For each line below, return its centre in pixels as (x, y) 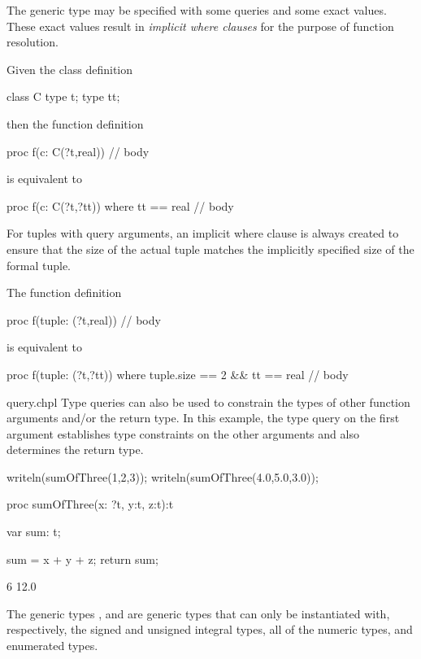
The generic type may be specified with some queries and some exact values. (197, 10)
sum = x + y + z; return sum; (82, 559)
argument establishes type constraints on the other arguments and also (183, 433)
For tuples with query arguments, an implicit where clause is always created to (203, 233)
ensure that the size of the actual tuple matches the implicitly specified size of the (210, 249)
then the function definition (75, 123)
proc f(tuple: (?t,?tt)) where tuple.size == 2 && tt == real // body (178, 374)
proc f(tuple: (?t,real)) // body (84, 319)
